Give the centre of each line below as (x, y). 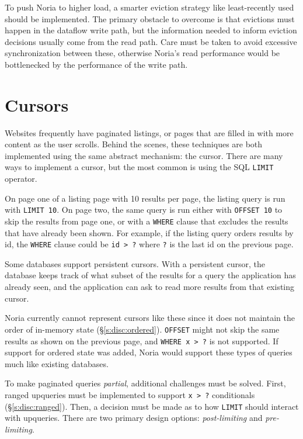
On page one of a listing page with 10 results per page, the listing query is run (145, 198)
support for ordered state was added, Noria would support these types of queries (149, 352)
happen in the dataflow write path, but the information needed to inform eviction (151, 30)
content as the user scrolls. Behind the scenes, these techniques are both (134, 144)
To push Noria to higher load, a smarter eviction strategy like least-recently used (149, 7)
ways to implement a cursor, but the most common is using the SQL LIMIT (139, 167)
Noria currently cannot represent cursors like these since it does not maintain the (150, 318)
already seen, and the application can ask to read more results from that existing (150, 287)
